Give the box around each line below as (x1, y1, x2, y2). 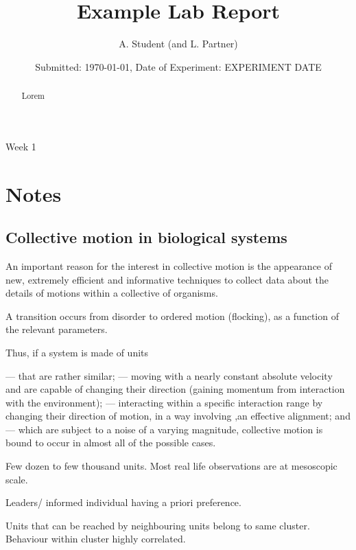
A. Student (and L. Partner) (119, 36, 238, 51)
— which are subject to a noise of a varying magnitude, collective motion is (5, 422, 323, 436)
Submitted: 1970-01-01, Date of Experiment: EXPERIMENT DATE (35, 59, 322, 73)
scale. (5, 472, 28, 486)
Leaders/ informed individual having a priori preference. (5, 495, 241, 509)
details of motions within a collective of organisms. (5, 286, 218, 300)
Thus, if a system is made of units (5, 345, 149, 359)
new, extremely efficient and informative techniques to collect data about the (5, 272, 329, 286)
